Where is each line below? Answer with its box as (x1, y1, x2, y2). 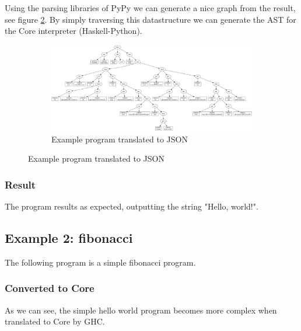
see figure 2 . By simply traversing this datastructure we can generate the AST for (5, 13, 296, 25)
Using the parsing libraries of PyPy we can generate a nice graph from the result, (5, 2, 296, 13)
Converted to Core (5, 281, 94, 295)
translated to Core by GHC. (5, 315, 105, 327)
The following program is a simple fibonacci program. (5, 256, 196, 268)
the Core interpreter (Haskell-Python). (5, 25, 142, 37)
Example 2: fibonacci (5, 228, 133, 246)
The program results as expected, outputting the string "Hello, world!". (5, 200, 258, 212)
